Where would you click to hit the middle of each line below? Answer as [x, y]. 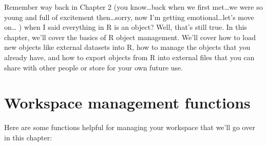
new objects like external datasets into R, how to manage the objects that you [127, 47]
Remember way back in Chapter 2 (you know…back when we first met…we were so [133, 7]
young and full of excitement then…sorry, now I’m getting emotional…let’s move [129, 17]
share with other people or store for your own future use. [94, 67]
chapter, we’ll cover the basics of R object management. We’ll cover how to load [130, 37]
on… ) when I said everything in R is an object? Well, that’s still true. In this [126, 27]
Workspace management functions [127, 103]
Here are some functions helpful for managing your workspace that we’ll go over [130, 127]
